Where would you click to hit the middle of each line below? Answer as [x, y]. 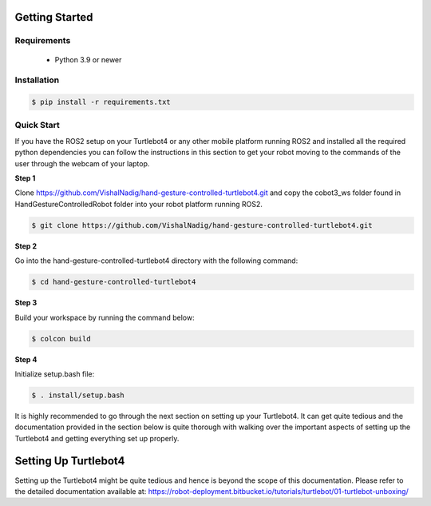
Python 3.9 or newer [88, 59]
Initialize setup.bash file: [55, 374]
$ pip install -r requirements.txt [101, 102]
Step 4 [26, 359]
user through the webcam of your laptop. [82, 163]
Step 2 [26, 246]
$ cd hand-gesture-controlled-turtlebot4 [114, 282]
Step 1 [25, 178]
